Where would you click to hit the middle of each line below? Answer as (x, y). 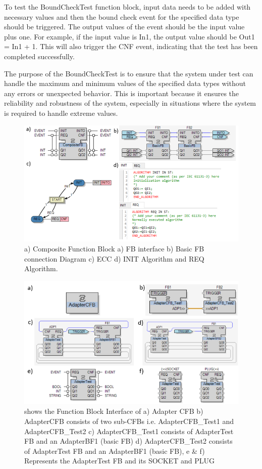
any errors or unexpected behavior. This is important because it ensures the (122, 93)
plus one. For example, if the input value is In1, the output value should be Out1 (129, 36)
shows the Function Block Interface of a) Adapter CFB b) (114, 411)
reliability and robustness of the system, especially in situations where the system (130, 103)
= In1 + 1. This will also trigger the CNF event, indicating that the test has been (131, 46)
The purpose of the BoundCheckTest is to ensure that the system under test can (129, 73)
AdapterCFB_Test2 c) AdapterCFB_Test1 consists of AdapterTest (129, 431)
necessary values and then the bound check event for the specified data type (122, 16)
